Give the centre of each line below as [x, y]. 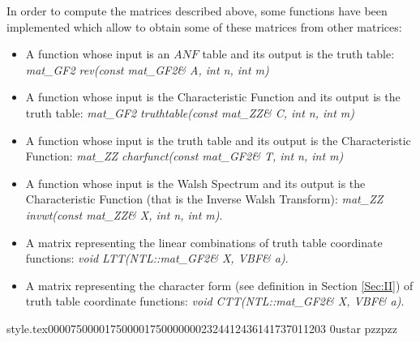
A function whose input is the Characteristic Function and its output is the [213, 97]
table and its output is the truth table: [298, 54]
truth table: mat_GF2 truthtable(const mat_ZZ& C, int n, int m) [190, 112]
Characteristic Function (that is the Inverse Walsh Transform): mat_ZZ [204, 199]
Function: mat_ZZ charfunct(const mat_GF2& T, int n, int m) [184, 156]
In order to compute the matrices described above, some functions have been [197, 11]
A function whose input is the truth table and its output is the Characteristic [218, 140]
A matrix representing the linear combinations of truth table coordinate [204, 242]
